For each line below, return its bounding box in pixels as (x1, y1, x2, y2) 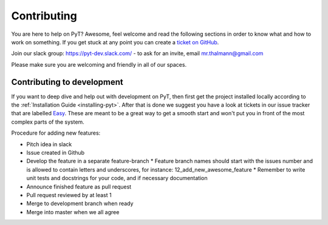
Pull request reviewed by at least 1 (26, 191, 112, 198)
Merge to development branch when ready (26, 200, 134, 207)
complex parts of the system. (11, 118, 84, 126)
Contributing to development (11, 76, 124, 87)
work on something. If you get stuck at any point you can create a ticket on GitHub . (11, 38, 219, 45)
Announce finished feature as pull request (26, 183, 132, 190)
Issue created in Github (26, 149, 85, 156)
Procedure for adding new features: (11, 129, 101, 136)
